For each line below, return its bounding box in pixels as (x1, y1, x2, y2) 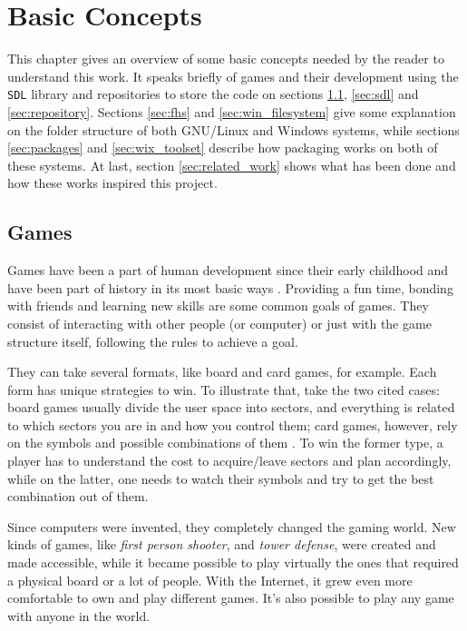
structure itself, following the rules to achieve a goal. (7, 331, 298, 350)
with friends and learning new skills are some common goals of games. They (7, 296, 429, 315)
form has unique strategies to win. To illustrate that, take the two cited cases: (7, 380, 440, 399)
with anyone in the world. (7, 606, 151, 625)
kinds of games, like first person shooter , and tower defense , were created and (7, 535, 436, 554)
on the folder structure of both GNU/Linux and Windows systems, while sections (7, 120, 460, 139)
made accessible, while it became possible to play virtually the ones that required (7, 553, 459, 572)
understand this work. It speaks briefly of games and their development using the (7, 66, 459, 85)
